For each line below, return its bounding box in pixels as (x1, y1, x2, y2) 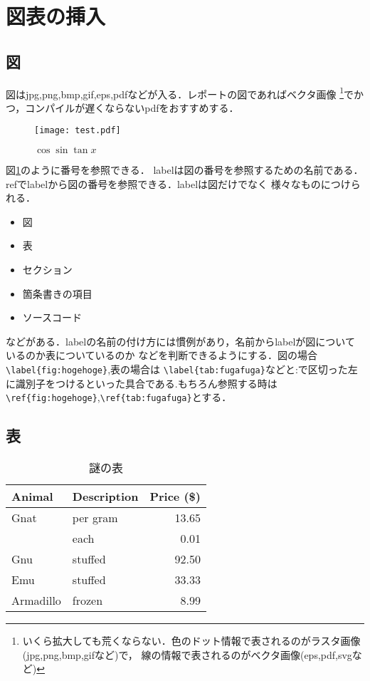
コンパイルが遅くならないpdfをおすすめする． (25, 100, 239, 115)
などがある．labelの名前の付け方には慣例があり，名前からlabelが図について (6, 333, 355, 348)
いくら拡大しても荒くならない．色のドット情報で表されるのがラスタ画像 (22, 633, 361, 648)
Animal (11, 488, 53, 505)
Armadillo (11, 592, 61, 609)
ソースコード (22, 310, 83, 325)
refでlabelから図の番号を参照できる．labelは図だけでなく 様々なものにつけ (6, 176, 351, 191)
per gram (72, 509, 118, 526)
